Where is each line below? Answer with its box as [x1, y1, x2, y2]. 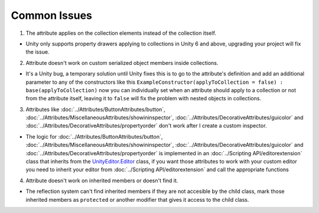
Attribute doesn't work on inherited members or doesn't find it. [25, 177, 178, 184]
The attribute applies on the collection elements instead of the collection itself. [25, 30, 217, 37]
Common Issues [11, 9, 93, 22]
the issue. [25, 48, 50, 55]
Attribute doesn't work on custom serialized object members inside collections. [25, 59, 219, 66]
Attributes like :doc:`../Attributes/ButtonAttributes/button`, [25, 106, 165, 113]
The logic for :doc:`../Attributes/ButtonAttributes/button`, [25, 133, 163, 140]
